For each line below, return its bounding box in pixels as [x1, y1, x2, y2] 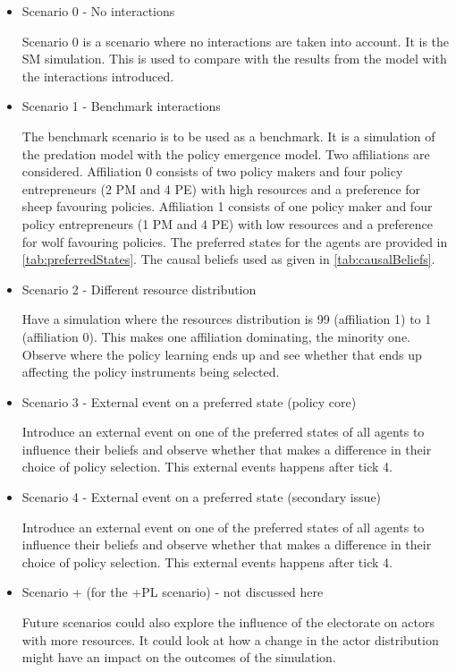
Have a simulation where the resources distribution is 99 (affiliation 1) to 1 [21, 310, 432, 328]
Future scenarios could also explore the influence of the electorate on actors [21, 613, 435, 632]
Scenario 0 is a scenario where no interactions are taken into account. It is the [21, 31, 450, 50]
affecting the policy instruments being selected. [21, 362, 280, 381]
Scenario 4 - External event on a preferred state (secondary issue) [21, 488, 382, 506]
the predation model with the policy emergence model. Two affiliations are [21, 144, 430, 163]
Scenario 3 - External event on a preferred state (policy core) [21, 392, 357, 411]
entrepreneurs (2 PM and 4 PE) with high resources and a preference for [21, 179, 421, 198]
